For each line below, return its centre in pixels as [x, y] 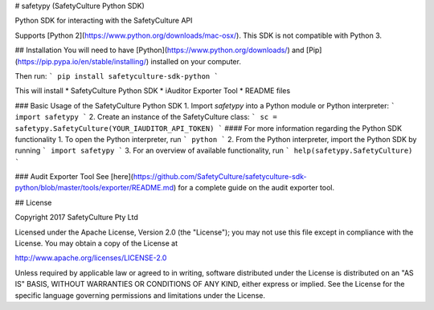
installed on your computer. [196, 61]
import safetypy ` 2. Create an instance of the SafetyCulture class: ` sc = [146, 117]
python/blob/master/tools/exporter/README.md [94, 188]
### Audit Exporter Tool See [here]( [74, 177]
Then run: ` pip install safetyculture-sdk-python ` [117, 75]
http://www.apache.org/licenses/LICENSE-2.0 [91, 258]
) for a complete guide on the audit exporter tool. [254, 188]
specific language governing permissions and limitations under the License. [140, 295]
